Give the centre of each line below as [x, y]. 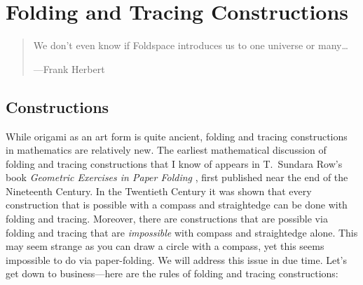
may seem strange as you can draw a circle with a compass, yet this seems [165, 246]
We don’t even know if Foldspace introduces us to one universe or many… [191, 45]
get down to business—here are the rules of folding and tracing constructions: [172, 273]
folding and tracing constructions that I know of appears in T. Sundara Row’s [174, 163]
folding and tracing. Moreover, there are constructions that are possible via [167, 219]
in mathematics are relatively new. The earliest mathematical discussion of [166, 150]
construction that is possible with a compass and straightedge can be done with [177, 205]
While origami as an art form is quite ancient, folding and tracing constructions [177, 136]
